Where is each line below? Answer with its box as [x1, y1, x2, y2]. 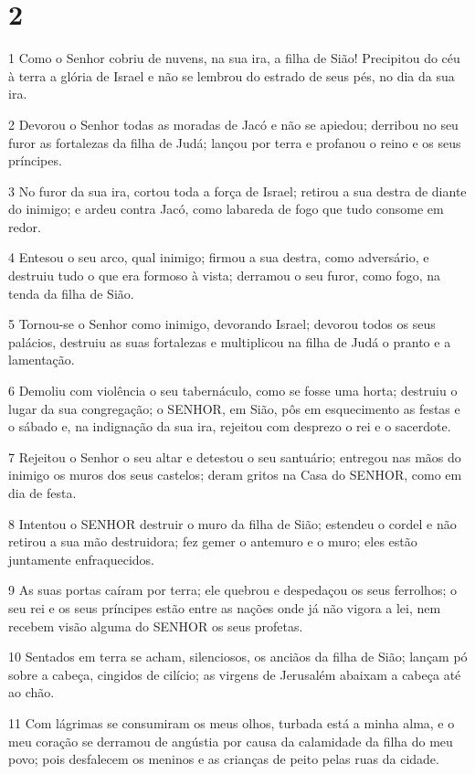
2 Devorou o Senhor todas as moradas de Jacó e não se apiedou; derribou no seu [8, 114, 459, 133]
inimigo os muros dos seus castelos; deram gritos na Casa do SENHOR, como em [8, 465, 462, 484]
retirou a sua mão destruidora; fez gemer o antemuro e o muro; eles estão [8, 532, 417, 551]
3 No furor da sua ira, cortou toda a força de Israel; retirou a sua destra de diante [8, 181, 467, 200]
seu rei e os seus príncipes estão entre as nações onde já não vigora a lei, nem [8, 598, 441, 617]
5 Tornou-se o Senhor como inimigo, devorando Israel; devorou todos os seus [8, 314, 436, 334]
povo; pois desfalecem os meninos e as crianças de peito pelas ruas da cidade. [8, 749, 439, 769]
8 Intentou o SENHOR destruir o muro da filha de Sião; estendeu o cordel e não [8, 514, 457, 533]
